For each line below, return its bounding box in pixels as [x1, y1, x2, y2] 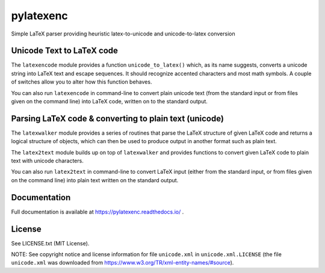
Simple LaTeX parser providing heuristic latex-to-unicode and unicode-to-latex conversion [11, 30, 235, 37]
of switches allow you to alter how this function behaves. [11, 78, 152, 85]
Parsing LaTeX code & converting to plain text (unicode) [11, 113, 224, 123]
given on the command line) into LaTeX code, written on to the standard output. [11, 98, 208, 105]
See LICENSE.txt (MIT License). [11, 239, 90, 247]
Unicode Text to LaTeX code [11, 46, 119, 56]
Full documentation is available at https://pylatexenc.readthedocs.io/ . [11, 208, 184, 215]
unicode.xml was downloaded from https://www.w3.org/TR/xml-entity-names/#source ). [11, 259, 234, 266]
